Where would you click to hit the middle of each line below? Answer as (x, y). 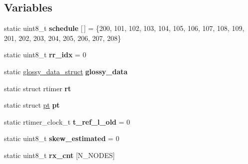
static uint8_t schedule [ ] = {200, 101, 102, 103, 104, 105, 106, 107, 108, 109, (124, 28)
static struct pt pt (32, 105)
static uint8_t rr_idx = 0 (45, 55)
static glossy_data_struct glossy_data (66, 71)
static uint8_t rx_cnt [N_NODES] (60, 155)
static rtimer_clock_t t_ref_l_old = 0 (67, 121)
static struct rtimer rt (38, 88)
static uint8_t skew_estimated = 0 (62, 138)
